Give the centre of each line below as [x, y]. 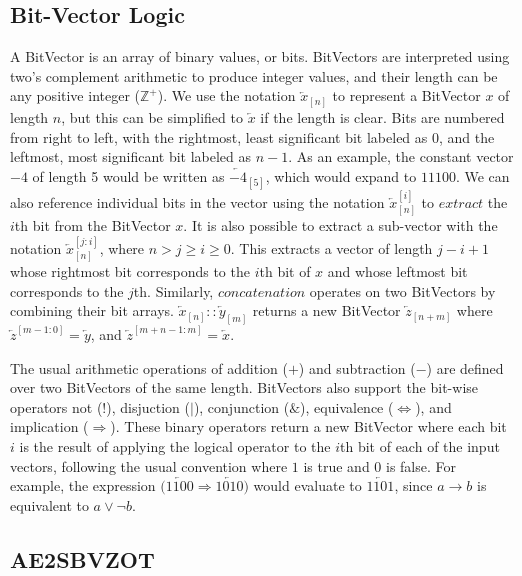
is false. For [421, 465]
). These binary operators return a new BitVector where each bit [308, 426]
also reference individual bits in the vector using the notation [197, 201]
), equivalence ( [347, 406]
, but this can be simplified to [152, 116]
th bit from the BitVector [92, 225]
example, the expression [83, 485]
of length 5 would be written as [128, 175]
